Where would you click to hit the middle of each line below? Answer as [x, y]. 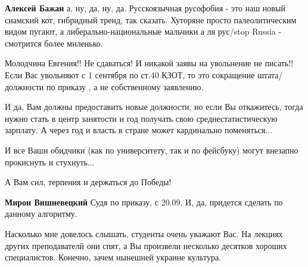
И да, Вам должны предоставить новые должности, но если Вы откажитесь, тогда [154, 107]
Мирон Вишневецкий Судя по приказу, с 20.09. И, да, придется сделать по [144, 202]
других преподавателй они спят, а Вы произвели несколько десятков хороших [146, 245]
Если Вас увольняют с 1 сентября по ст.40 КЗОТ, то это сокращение [130, 74]
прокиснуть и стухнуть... [50, 162]
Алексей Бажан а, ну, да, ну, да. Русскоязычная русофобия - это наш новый [145, 8]
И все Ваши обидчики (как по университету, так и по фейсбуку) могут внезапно [152, 150]
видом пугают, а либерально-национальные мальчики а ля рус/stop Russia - [143, 31]
